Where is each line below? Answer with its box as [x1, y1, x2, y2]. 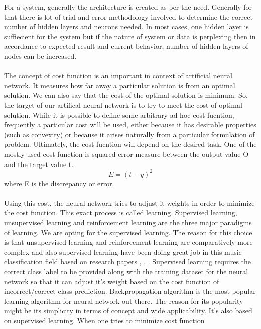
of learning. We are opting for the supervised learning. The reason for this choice [4, 227, 252, 237]
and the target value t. [4, 158, 74, 169]
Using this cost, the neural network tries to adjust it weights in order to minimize [4, 197, 255, 208]
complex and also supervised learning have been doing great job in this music [4, 246, 242, 257]
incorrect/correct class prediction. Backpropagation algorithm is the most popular [4, 286, 256, 296]
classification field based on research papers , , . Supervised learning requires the [4, 256, 251, 267]
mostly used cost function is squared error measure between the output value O [4, 148, 249, 159]
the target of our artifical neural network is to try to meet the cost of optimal [4, 99, 242, 110]
